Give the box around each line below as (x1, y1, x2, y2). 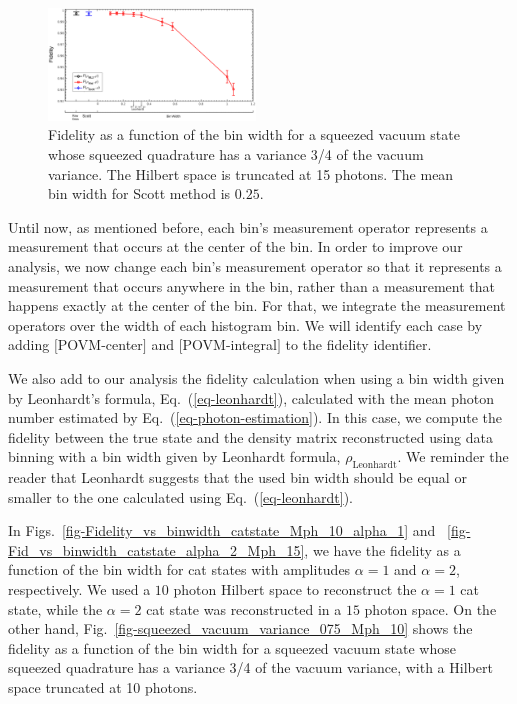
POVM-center (57, 334, 143, 355)
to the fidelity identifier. (285, 334, 432, 355)
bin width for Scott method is (48, 183, 231, 204)
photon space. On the (364, 598, 497, 619)
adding (8, 334, 50, 355)
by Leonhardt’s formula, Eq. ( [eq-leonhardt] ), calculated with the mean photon (8, 387, 494, 408)
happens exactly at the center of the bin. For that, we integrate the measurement (8, 295, 506, 316)
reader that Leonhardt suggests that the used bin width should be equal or (8, 467, 467, 488)
